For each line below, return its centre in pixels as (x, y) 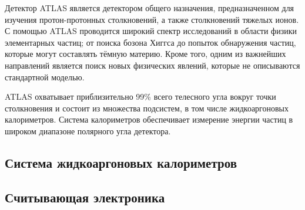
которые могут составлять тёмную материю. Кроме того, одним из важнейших (145, 54)
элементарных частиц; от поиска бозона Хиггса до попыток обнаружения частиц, (150, 42)
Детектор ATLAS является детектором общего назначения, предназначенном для (150, 8)
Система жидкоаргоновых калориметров (121, 162)
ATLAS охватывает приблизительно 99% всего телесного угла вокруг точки (140, 96)
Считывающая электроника (85, 197)
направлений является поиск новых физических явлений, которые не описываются (152, 65)
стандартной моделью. (45, 77)
